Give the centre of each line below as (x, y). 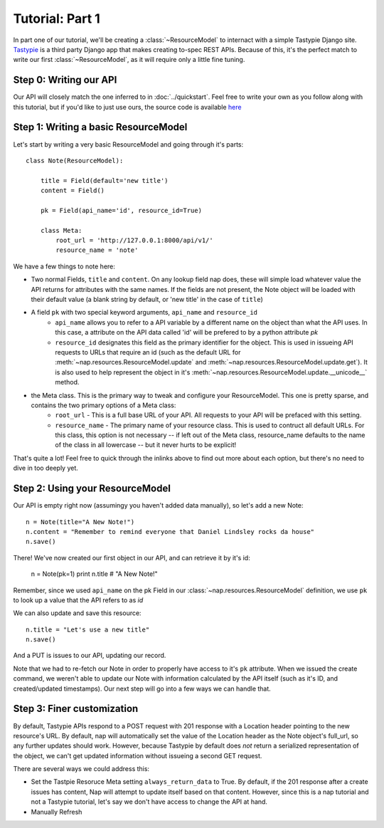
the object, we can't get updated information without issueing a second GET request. (138, 755)
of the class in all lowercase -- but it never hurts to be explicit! (146, 445)
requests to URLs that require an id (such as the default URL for (148, 352)
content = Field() (73, 191)
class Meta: (61, 230)
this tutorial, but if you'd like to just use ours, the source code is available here (127, 107)
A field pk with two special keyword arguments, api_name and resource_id (144, 313)
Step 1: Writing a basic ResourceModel (100, 127)
